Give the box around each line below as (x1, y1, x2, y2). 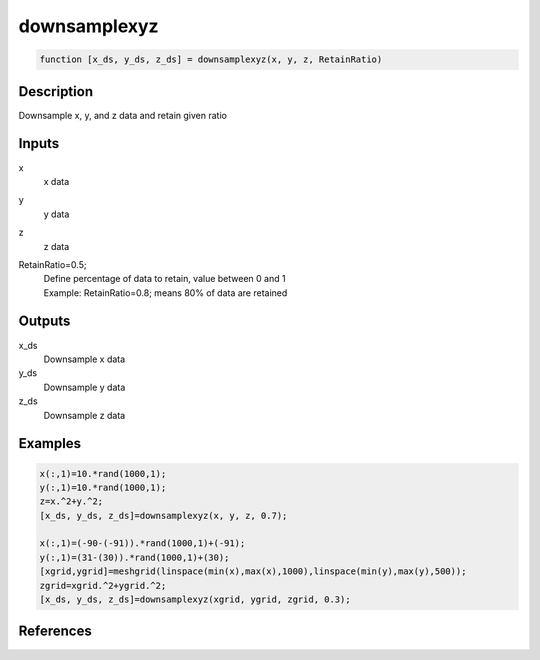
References (18, 623, 92, 640)
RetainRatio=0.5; (18, 258, 87, 270)
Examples (18, 435, 82, 452)
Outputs (18, 313, 71, 330)
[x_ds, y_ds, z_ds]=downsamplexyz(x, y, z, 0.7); (39, 510, 288, 521)
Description (18, 83, 94, 100)
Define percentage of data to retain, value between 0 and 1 (43, 273, 286, 285)
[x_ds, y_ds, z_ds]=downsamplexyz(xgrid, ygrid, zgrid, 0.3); (39, 594, 351, 605)
